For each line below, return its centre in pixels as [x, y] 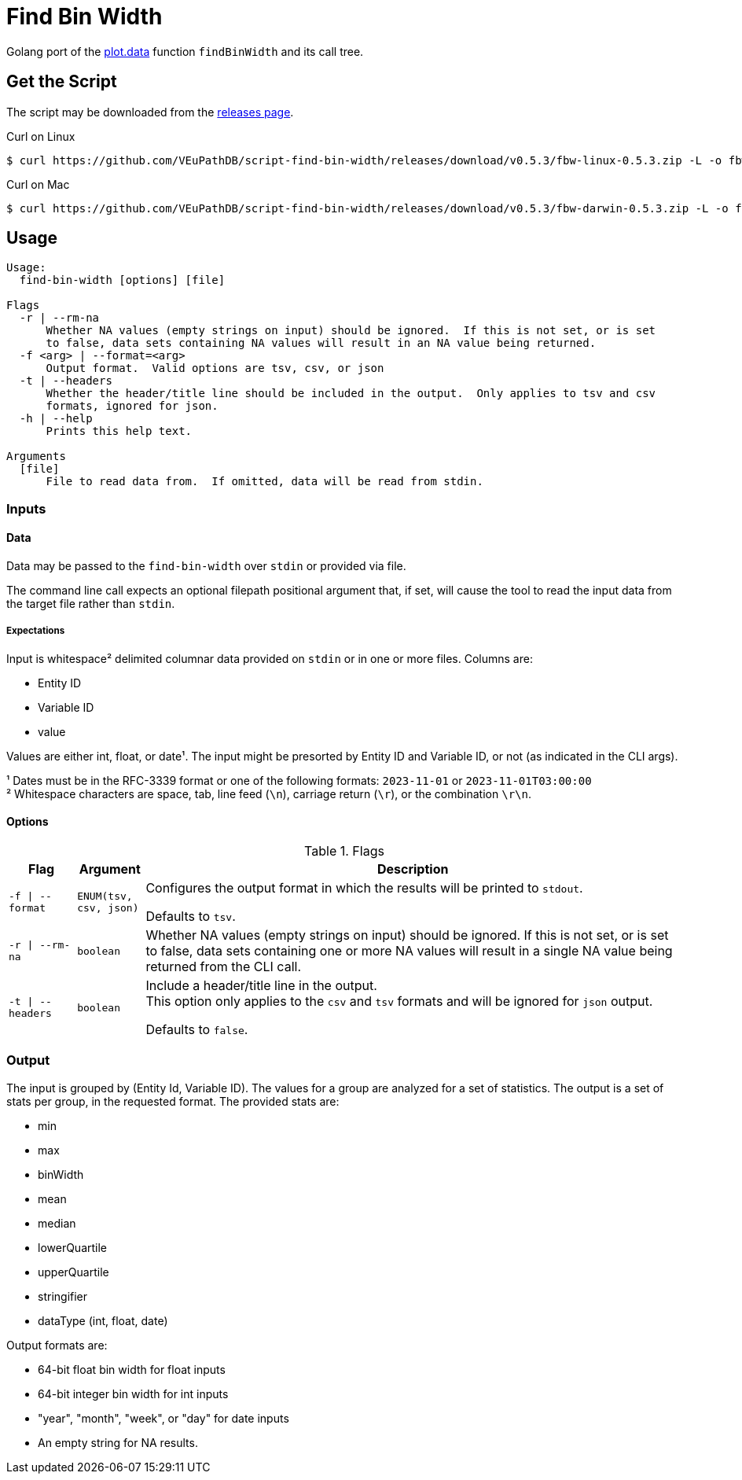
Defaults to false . [197, 1030]
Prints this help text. [119, 431]
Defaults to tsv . [191, 917]
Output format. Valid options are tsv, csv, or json [215, 368]
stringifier [63, 1296]
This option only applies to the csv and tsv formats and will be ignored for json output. [399, 1001]
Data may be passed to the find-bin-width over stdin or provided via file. [206, 566]
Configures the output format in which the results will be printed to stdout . [364, 888]
